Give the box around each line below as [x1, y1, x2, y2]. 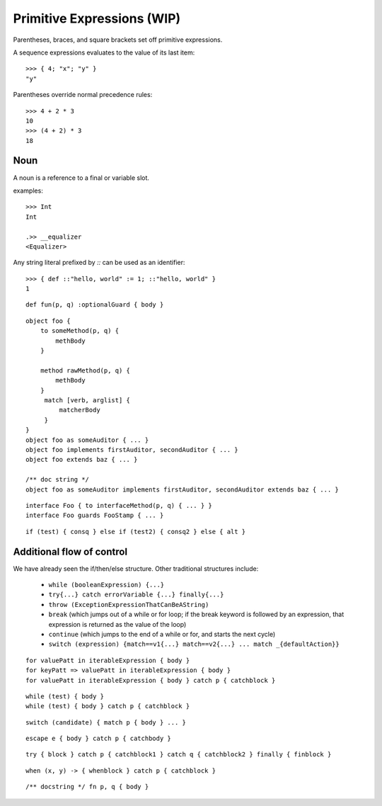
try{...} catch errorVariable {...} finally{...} [48, 591, 224, 598]
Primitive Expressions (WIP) [13, 11, 181, 26]
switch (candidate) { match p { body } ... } [25, 718, 187, 726]
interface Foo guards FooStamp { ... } [25, 511, 164, 520]
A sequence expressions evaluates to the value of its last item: [13, 48, 195, 57]
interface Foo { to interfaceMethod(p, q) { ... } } [25, 501, 212, 509]
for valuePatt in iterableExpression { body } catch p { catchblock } [25, 676, 276, 684]
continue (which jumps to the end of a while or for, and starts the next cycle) [48, 630, 276, 638]
